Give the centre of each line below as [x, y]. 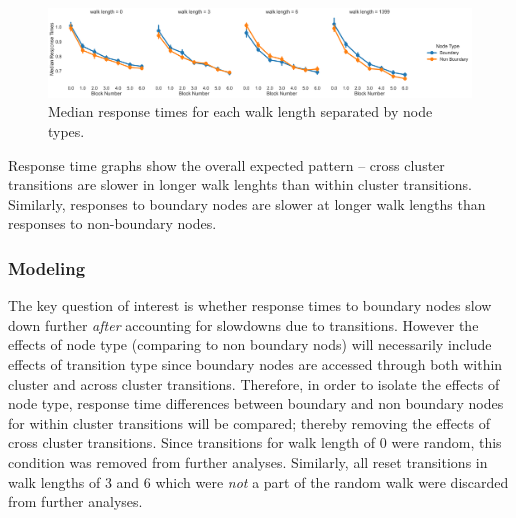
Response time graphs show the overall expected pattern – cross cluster [226, 164]
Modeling [47, 267]
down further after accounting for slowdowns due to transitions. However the [243, 324]
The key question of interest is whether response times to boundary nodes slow [250, 305]
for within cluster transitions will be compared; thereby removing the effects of [249, 422]
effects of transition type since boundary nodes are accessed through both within [255, 364]
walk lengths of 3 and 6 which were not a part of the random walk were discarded [258, 481]
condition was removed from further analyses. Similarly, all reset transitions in [248, 461]
